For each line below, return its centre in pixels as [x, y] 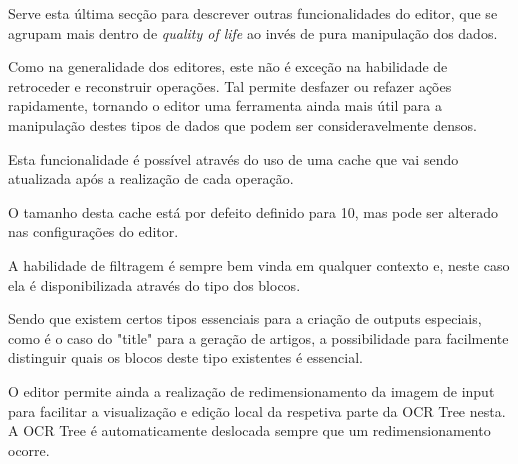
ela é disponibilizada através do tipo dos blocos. [154, 284]
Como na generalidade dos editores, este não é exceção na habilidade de [228, 66]
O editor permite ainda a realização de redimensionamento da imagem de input [251, 390]
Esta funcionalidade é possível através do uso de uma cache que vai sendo [233, 158]
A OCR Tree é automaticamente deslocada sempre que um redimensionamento [249, 430]
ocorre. [29, 449]
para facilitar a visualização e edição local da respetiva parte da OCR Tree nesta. [257, 410]
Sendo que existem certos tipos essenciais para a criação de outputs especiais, [245, 318]
